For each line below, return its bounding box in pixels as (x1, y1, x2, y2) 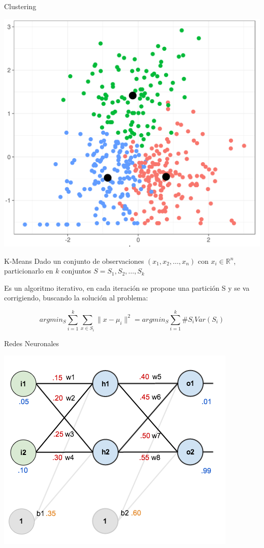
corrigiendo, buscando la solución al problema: (4, 292, 148, 303)
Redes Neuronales (4, 338, 59, 348)
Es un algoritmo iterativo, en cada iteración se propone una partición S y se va (4, 282, 250, 293)
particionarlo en (4, 265, 53, 276)
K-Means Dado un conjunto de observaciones (4, 255, 144, 266)
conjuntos (61, 265, 91, 276)
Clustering (4, 1, 37, 11)
